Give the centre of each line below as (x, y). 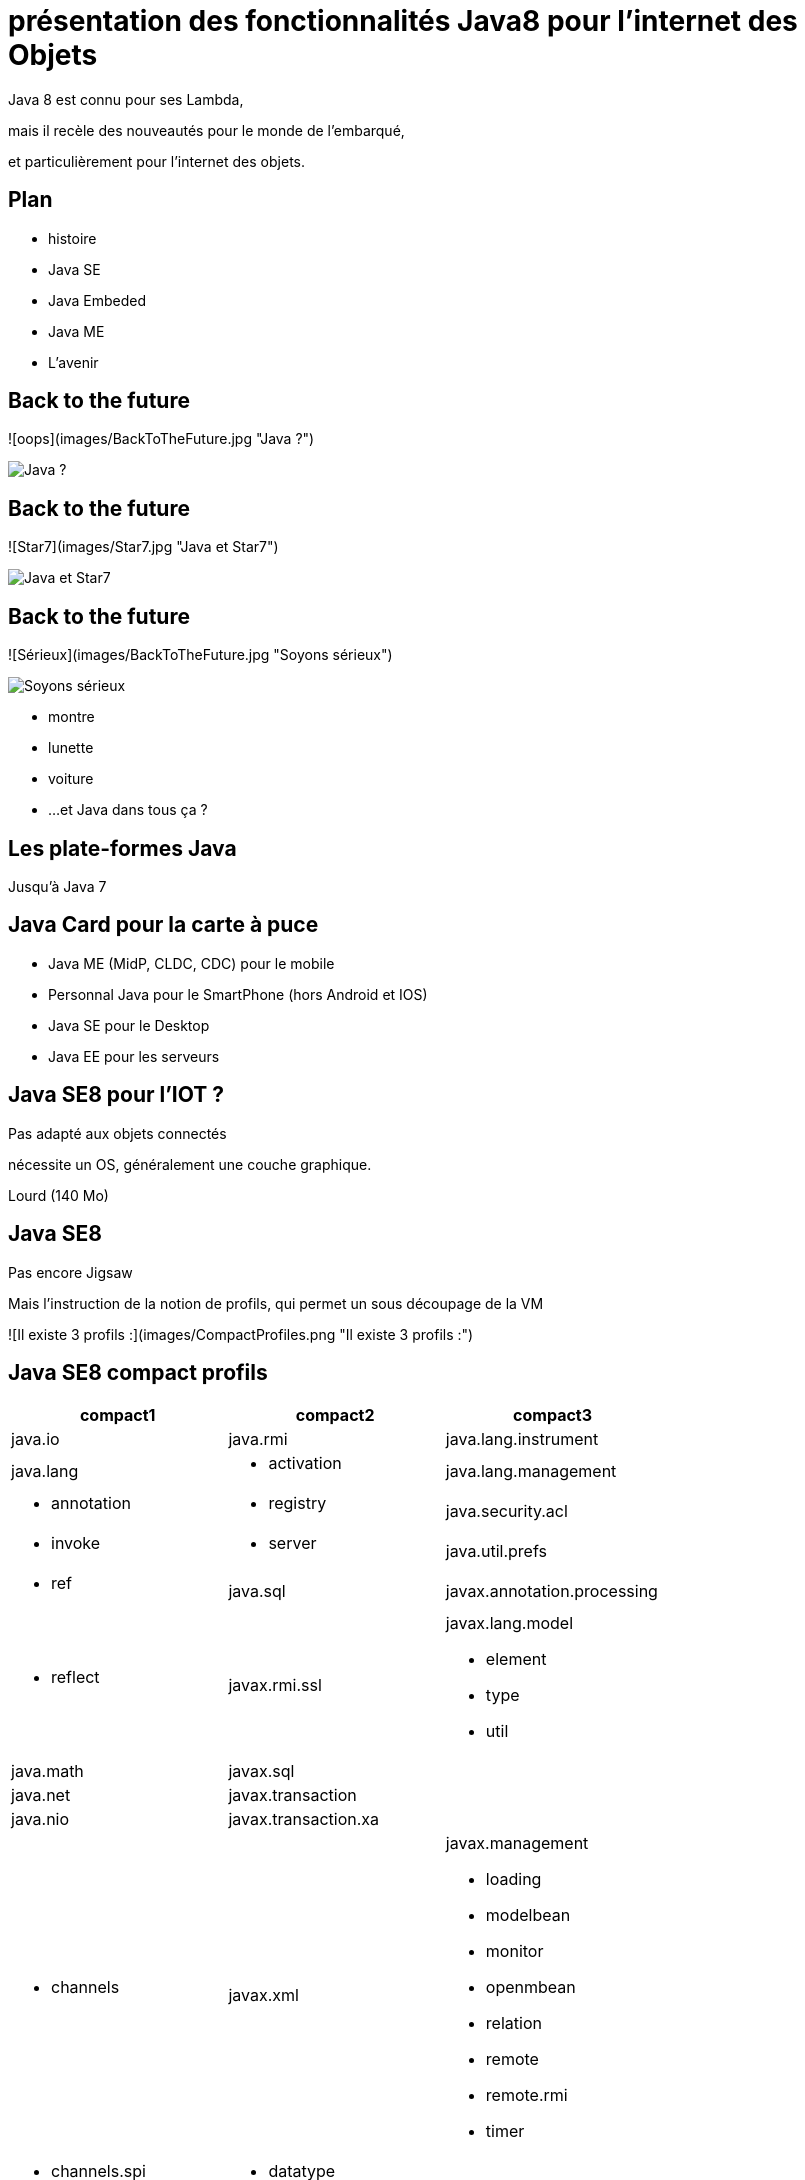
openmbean (530, 1987)
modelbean (528, 1915)
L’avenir (73, 362)
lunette (71, 748)
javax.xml (263, 1995)
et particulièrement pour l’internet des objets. (156, 161)
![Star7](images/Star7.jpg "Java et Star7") (143, 547)
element (516, 1659)
